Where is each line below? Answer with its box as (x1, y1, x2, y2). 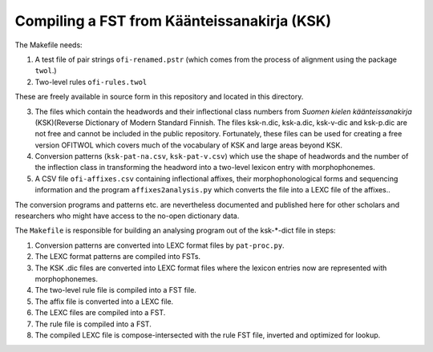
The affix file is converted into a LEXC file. (34, 297, 174, 306)
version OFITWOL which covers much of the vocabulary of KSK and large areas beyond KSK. (34, 140, 342, 150)
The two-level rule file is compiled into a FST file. (34, 285, 196, 295)
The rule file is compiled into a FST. (34, 319, 152, 329)
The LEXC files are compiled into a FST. (34, 308, 166, 318)
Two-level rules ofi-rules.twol (34, 77, 148, 87)
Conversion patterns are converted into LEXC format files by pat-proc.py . (34, 241, 285, 250)
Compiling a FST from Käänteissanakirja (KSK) (14, 12, 332, 30)
